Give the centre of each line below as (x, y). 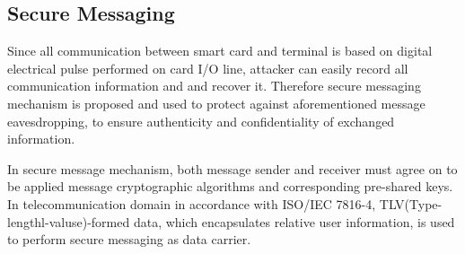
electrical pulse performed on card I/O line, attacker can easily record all (208, 68)
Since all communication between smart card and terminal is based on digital (220, 51)
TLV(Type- (411, 203)
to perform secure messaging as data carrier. (129, 239)
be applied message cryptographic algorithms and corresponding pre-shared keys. (230, 186)
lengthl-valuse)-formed (69, 221)
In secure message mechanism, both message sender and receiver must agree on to (232, 168)
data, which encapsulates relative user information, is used (294, 221)
